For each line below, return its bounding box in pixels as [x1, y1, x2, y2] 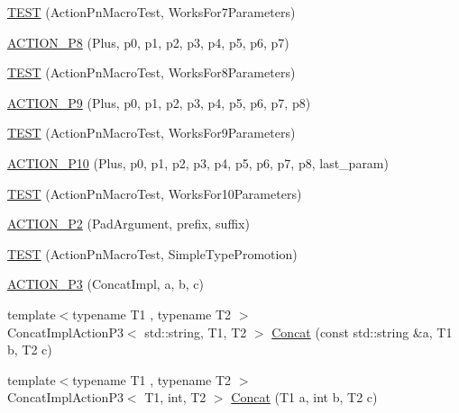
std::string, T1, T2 [144, 322, 247, 341]
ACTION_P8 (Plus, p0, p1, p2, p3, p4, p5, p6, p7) [7, 32, 289, 51]
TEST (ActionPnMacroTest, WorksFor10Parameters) [7, 184, 302, 202]
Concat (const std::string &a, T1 [271, 322, 453, 341]
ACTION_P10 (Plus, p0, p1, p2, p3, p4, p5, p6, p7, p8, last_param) [7, 153, 389, 172]
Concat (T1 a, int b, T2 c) [231, 388, 378, 407]
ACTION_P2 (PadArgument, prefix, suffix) [7, 214, 250, 233]
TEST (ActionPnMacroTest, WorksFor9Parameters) [7, 123, 296, 142]
